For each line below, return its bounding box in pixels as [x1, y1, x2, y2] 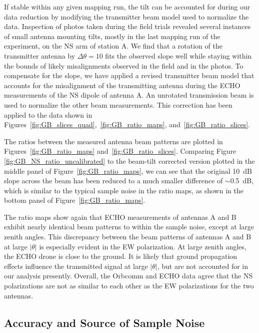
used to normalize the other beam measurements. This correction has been [4, 99, 232, 110]
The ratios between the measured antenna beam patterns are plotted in [4, 136, 223, 146]
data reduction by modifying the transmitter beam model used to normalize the [4, 11, 249, 22]
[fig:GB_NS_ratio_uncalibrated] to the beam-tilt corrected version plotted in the [4, 155, 255, 166]
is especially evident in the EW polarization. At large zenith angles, [39, 241, 246, 251]
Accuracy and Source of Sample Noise [4, 314, 205, 330]
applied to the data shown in [4, 109, 92, 120]
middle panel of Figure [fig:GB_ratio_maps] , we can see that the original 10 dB [4, 165, 252, 176]
